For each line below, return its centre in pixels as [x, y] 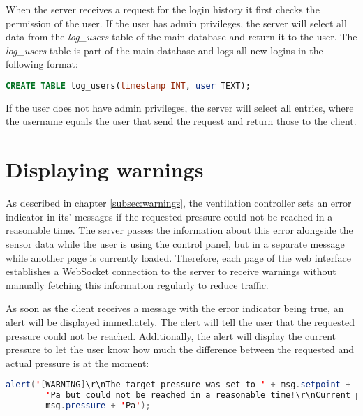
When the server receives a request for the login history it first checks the [163, 9]
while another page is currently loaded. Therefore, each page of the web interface [178, 257]
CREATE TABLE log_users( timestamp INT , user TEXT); [128, 86]
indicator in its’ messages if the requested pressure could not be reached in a [169, 216]
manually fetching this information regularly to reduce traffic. [137, 284]
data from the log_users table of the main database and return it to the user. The [181, 37]
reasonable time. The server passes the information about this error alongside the [179, 230]
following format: [42, 64]
